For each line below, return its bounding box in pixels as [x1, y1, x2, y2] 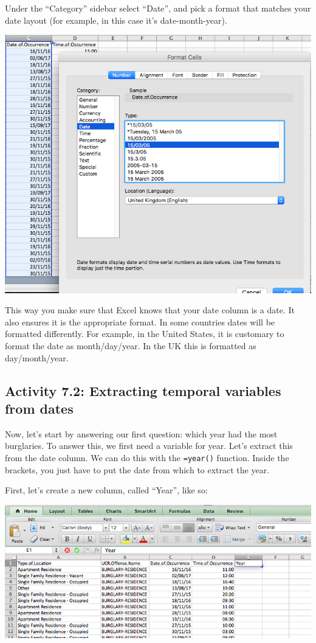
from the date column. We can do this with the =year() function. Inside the [5, 451, 289, 464]
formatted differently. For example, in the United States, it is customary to [5, 327, 284, 340]
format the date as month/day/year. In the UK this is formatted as [5, 339, 256, 352]
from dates [5, 398, 74, 417]
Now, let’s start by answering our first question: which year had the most [5, 427, 278, 440]
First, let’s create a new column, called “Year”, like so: [5, 484, 208, 496]
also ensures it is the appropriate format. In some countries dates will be [5, 315, 275, 328]
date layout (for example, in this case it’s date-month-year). [5, 13, 227, 26]
